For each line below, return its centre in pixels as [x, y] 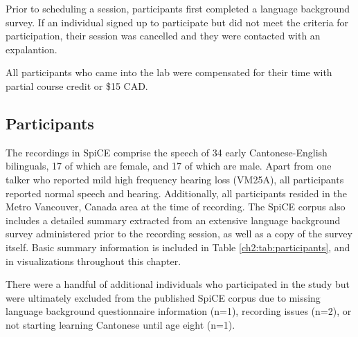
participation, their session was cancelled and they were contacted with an [163, 36]
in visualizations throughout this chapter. [93, 261]
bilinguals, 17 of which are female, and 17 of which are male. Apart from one [169, 166]
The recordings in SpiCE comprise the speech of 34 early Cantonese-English [167, 152]
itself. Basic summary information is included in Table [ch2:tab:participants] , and [178, 247]
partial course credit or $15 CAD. [77, 85]
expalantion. [32, 49]
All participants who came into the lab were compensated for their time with [169, 72]
